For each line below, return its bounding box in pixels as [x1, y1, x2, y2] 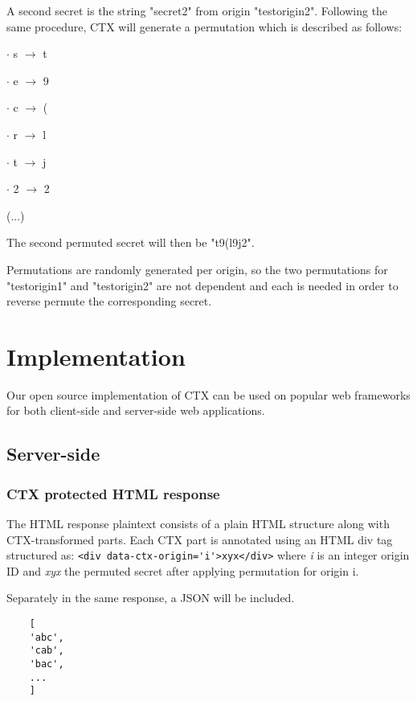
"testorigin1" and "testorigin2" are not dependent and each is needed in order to [6, 277, 399, 293]
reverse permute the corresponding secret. [6, 293, 212, 310]
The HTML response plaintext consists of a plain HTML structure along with [6, 515, 390, 532]
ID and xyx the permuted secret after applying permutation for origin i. [6, 562, 359, 579]
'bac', [29, 658, 64, 670]
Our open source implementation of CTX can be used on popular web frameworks [6, 386, 411, 403]
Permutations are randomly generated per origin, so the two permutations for [6, 260, 388, 277]
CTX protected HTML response [6, 483, 220, 503]
